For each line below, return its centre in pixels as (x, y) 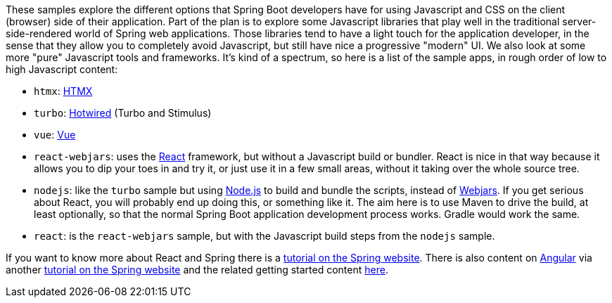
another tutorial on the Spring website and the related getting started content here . (197, 270)
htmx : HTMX (63, 91)
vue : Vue (55, 135)
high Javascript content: (62, 69)
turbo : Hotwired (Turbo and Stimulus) (123, 113)
